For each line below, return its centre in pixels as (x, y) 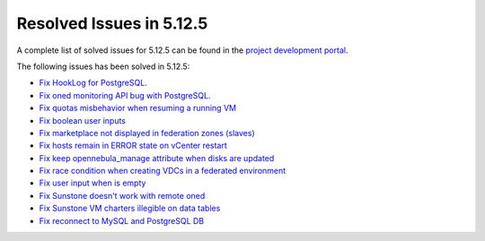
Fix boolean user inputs (82, 120)
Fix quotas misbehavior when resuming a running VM (138, 108)
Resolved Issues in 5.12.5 (112, 23)
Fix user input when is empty (93, 183)
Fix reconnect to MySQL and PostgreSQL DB (122, 220)
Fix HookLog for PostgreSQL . (93, 83)
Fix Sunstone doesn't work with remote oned (122, 195)
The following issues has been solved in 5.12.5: (103, 66)
